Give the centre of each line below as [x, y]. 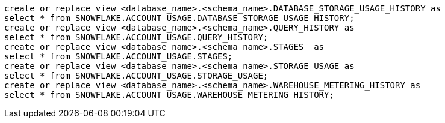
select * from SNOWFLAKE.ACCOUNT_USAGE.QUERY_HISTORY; [136, 37]
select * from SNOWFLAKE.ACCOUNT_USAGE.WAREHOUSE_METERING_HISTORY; [169, 95]
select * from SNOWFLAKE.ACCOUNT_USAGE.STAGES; [119, 56]
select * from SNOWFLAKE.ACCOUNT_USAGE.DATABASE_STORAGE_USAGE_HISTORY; [179, 18]
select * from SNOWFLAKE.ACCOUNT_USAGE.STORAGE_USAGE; [136, 76]
